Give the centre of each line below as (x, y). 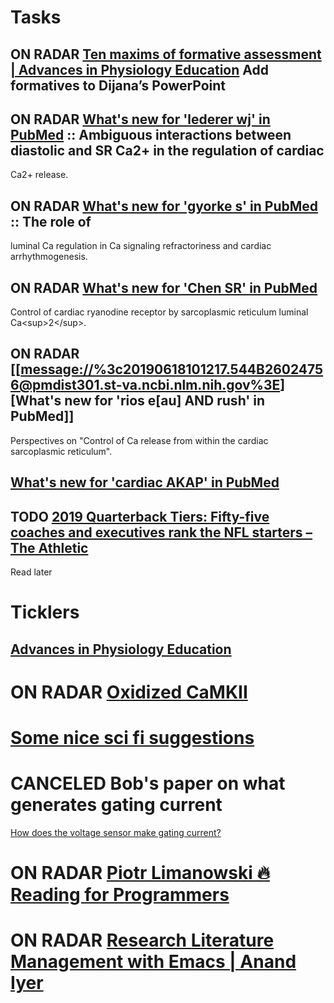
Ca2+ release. (39, 175)
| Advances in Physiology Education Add (139, 69)
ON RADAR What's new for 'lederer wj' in (140, 119)
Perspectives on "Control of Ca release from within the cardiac (139, 440)
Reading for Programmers (120, 895)
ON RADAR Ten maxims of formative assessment (166, 54)
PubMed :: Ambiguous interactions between (151, 134)
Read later (31, 572)
